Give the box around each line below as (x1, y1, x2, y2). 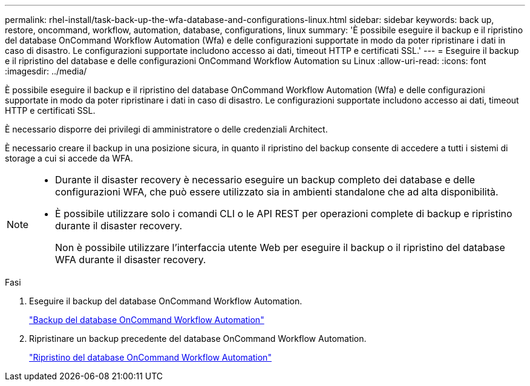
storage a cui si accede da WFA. (5, 153, 133, 163)
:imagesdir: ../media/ (5, 66, 87, 76)
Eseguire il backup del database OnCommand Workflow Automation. (29, 296, 303, 306)
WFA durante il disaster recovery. (55, 254, 206, 266)
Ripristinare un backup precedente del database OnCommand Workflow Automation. (29, 333, 367, 344)
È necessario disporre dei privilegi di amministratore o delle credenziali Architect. (5, 124, 328, 134)
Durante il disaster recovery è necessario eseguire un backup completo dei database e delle (55, 174, 476, 186)
